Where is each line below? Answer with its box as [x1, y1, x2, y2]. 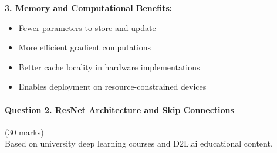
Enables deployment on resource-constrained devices [18, 80, 207, 93]
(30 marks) [5, 125, 44, 138]
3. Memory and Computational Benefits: [5, 2, 173, 13]
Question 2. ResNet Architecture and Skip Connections [5, 103, 234, 115]
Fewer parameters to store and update [18, 21, 156, 33]
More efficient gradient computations [18, 41, 151, 53]
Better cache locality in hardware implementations [18, 60, 200, 73]
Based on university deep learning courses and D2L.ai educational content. [5, 137, 273, 149]
